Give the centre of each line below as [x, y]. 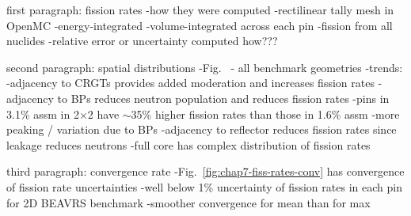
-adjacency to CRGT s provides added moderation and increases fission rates [190, 83]
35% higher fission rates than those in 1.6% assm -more [265, 114]
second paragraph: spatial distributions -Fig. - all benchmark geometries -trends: [205, 67]
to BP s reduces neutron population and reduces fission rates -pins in [223, 98]
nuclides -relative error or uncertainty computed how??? [142, 41]
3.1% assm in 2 [43, 114]
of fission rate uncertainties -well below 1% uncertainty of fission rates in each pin [204, 186]
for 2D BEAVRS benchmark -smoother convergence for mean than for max [188, 202]
